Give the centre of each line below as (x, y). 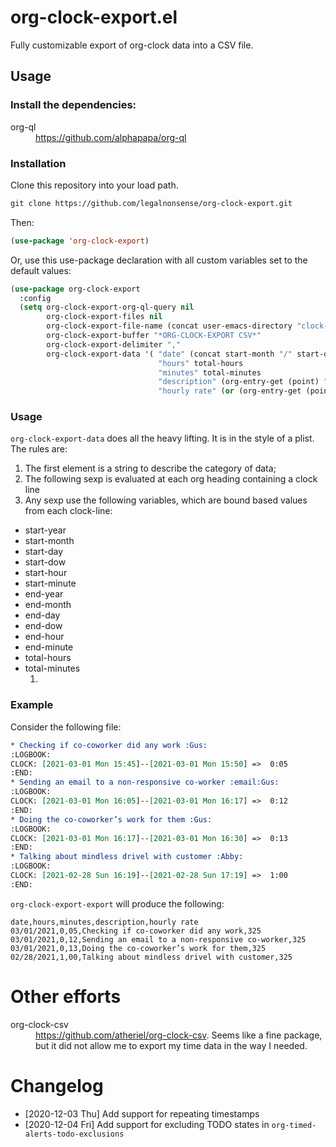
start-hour (46, 573)
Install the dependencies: (73, 105)
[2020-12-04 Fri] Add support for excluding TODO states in (147, 1124)
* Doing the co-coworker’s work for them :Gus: (111, 819)
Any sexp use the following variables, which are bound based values (166, 500)
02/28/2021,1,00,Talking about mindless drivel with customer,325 (151, 957)
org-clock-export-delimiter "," (114, 344)
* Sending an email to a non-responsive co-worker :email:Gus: (145, 782)
